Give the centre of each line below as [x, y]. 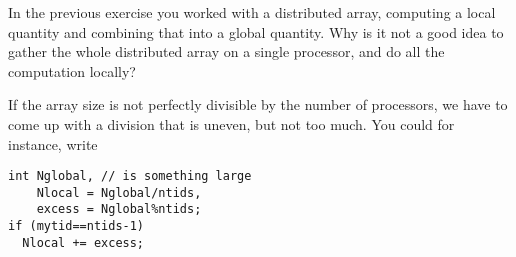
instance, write [53, 143]
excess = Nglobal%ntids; [119, 209]
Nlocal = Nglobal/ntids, [119, 192]
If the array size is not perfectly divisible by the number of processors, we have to [258, 104]
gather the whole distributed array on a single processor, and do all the [226, 51]
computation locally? [72, 70]
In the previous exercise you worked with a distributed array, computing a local [252, 12]
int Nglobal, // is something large [130, 176]
